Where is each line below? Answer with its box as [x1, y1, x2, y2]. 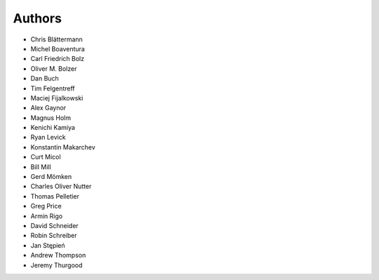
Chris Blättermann [30, 35, 84, 44]
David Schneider [30, 221, 79, 229]
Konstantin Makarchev [30, 142, 95, 151]
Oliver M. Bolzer [30, 64, 77, 73]
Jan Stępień [30, 241, 66, 249]
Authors [13, 11, 62, 26]
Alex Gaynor [30, 104, 67, 112]
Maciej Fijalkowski [30, 93, 84, 102]
